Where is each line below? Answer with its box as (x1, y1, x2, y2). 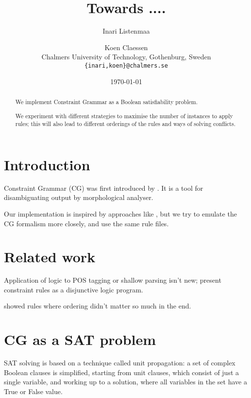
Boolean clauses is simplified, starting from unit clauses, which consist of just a (4, 367, 239, 377)
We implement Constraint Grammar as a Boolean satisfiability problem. (15, 97, 198, 106)
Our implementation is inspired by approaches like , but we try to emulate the (4, 208, 237, 218)
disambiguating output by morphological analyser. (4, 192, 153, 202)
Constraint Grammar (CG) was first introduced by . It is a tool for (4, 182, 203, 193)
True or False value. (4, 386, 63, 396)
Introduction (4, 154, 90, 174)
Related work (4, 247, 96, 267)
